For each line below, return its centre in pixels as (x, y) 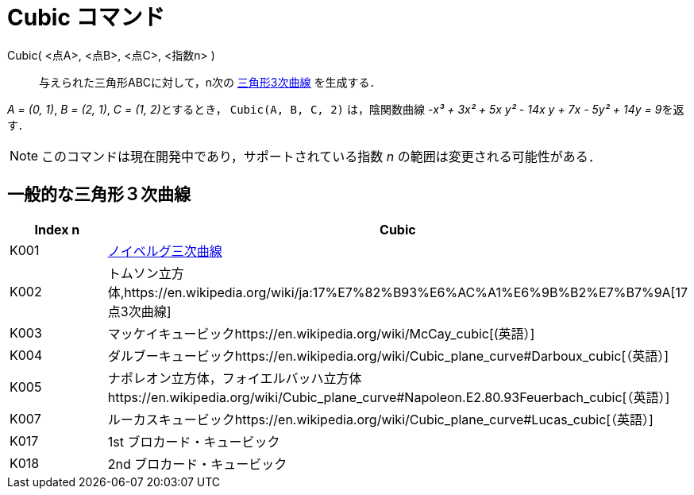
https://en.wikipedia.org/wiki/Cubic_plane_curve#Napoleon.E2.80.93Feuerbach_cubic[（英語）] (389, 397)
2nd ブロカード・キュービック (197, 464)
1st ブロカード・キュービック (194, 441)
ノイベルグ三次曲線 (165, 251)
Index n (57, 229)
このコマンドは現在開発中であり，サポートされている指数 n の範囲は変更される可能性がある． (321, 156)
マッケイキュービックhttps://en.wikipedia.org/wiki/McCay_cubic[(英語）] (321, 333)
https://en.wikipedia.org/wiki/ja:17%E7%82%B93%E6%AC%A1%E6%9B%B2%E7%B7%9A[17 (406, 292)
